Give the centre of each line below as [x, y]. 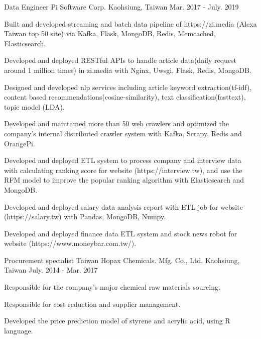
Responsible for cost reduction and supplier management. [92, 304]
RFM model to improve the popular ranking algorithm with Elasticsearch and [124, 180]
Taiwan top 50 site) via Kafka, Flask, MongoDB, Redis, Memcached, [110, 33]
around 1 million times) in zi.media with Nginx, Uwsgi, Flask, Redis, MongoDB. [128, 70]
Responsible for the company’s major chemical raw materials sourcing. [112, 287]
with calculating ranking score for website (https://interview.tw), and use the [123, 170]
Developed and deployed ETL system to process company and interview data [123, 160]
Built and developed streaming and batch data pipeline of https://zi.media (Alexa [130, 23]
